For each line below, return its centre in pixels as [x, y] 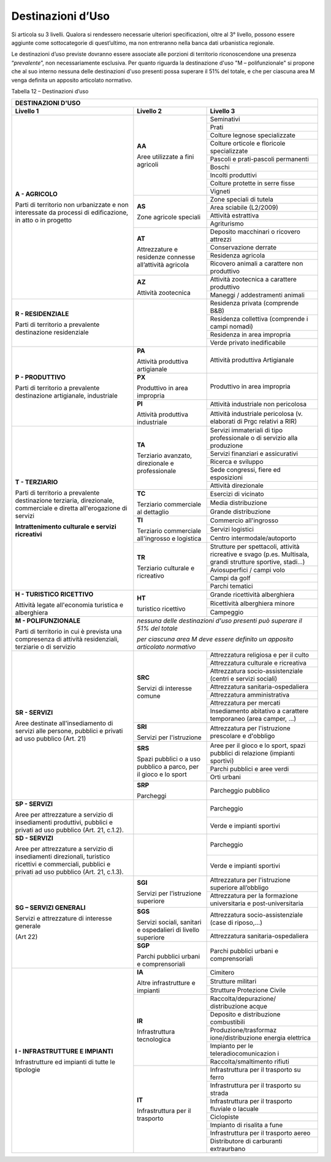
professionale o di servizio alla [254, 438]
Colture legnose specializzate [253, 135]
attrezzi [221, 240]
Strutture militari [233, 981]
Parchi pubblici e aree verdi [249, 769]
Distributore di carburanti [246, 1141]
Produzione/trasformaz [243, 1030]
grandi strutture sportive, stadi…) [257, 562]
